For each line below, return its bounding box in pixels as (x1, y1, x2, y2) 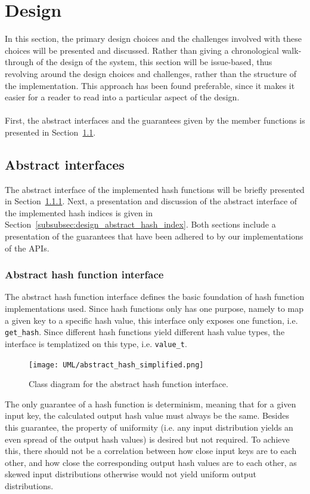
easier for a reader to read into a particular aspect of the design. (5, 91, 240, 103)
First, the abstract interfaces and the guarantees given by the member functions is (5, 114, 305, 127)
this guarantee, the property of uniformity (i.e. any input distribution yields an (5, 421, 293, 433)
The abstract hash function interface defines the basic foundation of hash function (5, 290, 305, 303)
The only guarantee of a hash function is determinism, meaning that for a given (5, 397, 296, 410)
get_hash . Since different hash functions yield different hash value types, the (5, 326, 285, 338)
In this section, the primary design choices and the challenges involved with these (5, 32, 302, 45)
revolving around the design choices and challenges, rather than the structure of (5, 67, 297, 79)
